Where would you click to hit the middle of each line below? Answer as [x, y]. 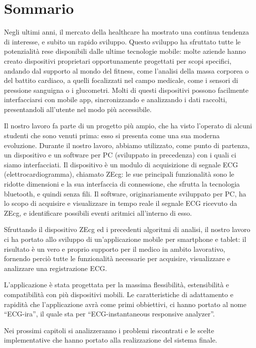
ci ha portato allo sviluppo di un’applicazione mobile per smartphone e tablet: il [125, 239]
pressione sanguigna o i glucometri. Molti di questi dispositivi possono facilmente [126, 90]
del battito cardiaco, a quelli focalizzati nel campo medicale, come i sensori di [121, 80]
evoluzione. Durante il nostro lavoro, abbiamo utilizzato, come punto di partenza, [127, 145]
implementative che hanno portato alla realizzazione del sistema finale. [111, 340]
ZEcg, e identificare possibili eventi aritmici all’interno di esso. [98, 213]
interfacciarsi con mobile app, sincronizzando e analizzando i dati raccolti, [116, 99]
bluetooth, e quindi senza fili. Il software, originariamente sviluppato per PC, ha [125, 193]
